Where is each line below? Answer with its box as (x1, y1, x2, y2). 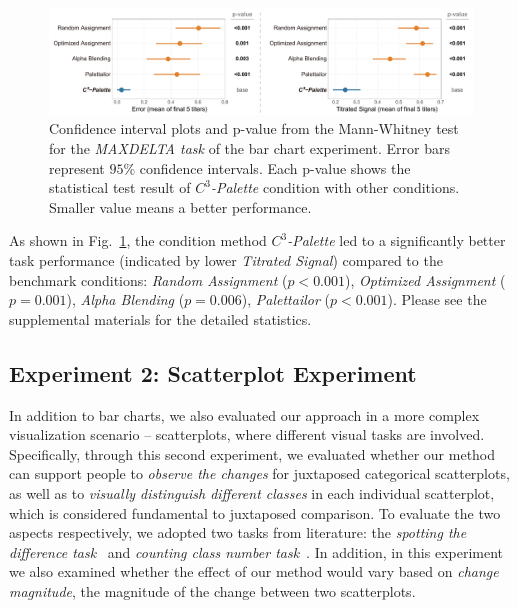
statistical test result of (49, 177, 191, 198)
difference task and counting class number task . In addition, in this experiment (9, 541, 504, 562)
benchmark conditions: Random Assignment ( (9, 269, 288, 290)
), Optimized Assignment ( (345, 269, 506, 290)
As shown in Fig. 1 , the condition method (9, 230, 267, 251)
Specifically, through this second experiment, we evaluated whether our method (9, 443, 496, 464)
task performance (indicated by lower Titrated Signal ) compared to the (9, 249, 443, 270)
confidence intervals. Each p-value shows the (139, 157, 411, 178)
